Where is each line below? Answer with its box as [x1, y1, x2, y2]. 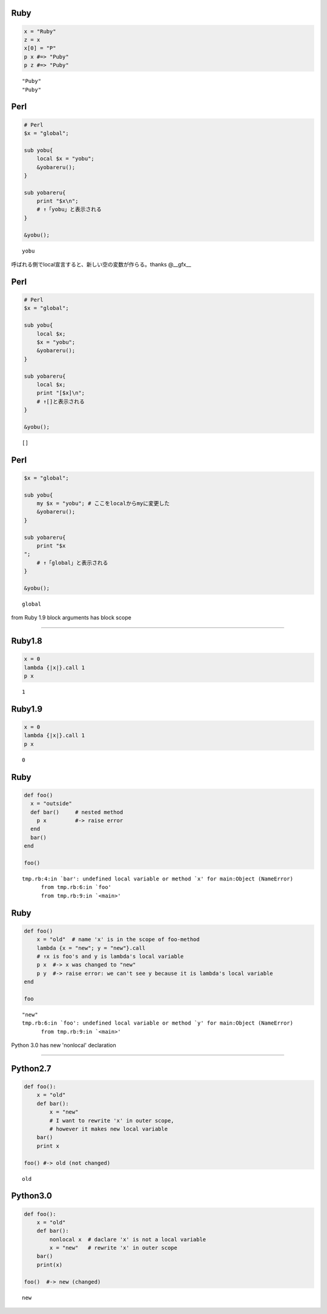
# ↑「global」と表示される [36, 559, 108, 566]
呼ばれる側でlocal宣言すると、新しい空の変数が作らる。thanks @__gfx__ [11, 261, 191, 268]
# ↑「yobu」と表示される [36, 206, 102, 213]
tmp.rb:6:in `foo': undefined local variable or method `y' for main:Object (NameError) [22, 1020, 294, 1026]
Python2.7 [11, 1063, 51, 1074]
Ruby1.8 [11, 636, 42, 646]
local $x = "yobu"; [36, 155, 95, 162]
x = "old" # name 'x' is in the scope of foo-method [36, 936, 200, 943]
